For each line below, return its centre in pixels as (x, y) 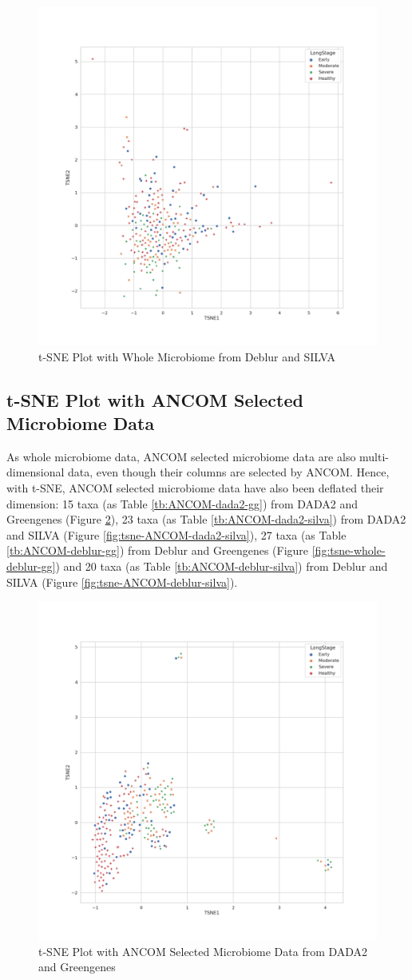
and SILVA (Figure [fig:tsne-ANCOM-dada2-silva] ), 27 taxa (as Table (176, 534)
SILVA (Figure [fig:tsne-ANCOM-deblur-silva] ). (122, 582)
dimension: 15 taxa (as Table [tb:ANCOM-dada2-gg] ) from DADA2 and (182, 503)
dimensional (36, 472)
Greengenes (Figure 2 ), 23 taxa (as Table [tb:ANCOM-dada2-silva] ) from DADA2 (206, 519)
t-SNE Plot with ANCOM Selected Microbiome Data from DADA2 (203, 951)
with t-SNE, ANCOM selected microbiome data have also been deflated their (195, 487)
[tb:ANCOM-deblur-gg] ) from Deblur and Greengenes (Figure (158, 550)
